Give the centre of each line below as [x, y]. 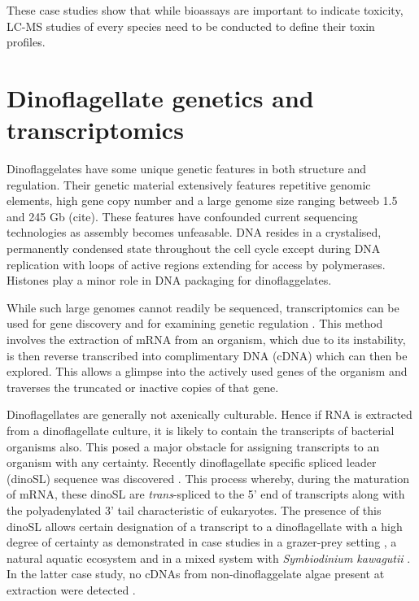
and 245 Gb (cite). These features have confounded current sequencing [182, 216]
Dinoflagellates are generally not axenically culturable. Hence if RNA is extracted [209, 414]
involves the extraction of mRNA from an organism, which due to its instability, [206, 340]
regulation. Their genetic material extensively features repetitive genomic [189, 184]
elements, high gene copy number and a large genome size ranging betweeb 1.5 [202, 200]
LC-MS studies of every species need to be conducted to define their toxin [191, 26]
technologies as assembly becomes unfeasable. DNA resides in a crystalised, [194, 232]
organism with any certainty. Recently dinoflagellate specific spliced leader [192, 462]
